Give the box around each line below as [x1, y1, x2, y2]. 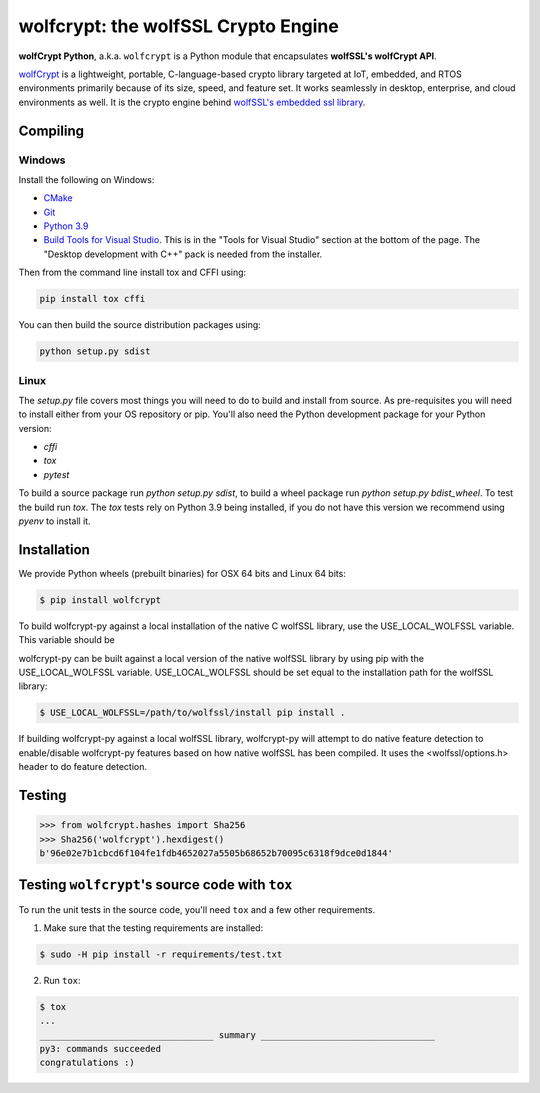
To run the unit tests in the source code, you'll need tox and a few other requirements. [18, 903, 375, 915]
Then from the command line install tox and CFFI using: [18, 266, 247, 279]
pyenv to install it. [18, 515, 91, 527]
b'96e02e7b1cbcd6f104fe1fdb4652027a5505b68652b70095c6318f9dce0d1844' [39, 848, 394, 859]
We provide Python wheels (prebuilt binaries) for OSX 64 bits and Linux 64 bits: [18, 567, 347, 579]
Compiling [18, 122, 85, 139]
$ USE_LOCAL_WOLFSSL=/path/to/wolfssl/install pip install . [39, 707, 346, 719]
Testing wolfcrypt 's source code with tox [18, 876, 293, 894]
